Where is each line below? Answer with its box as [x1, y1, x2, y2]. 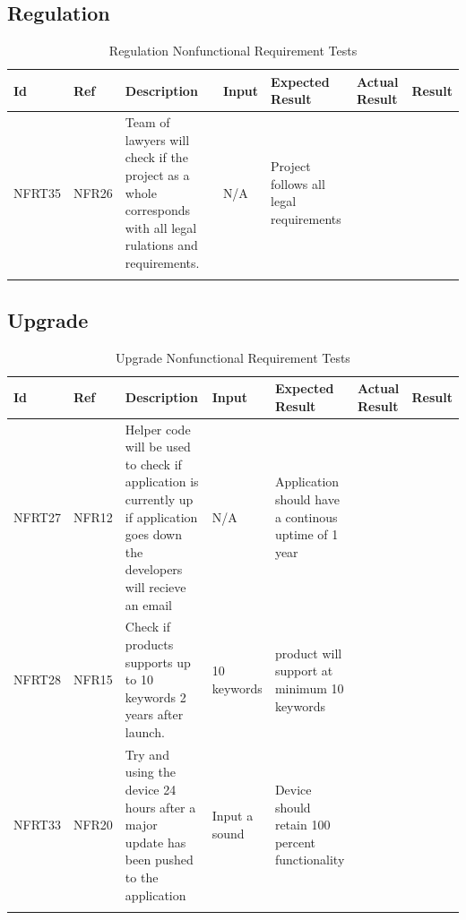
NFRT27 [13, 507, 61, 526]
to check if [125, 454, 182, 473]
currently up [125, 489, 194, 508]
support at [274, 661, 333, 680]
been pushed [125, 850, 194, 869]
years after [125, 705, 184, 724]
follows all [271, 174, 325, 193]
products [125, 634, 174, 653]
